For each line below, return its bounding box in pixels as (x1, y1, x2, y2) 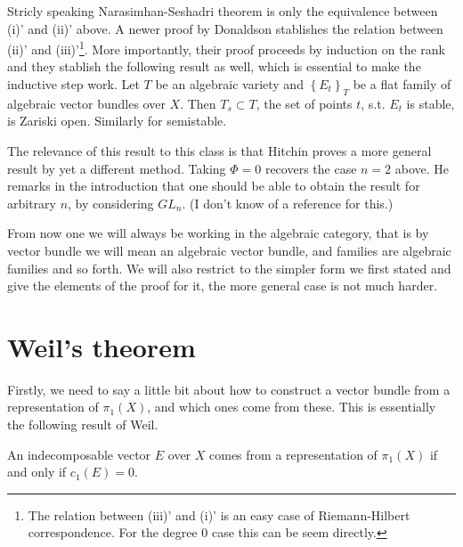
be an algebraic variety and (155, 75, 304, 94)
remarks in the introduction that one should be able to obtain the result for (7, 176, 420, 195)
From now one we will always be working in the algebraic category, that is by (7, 224, 429, 242)
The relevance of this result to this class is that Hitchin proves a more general (7, 142, 432, 160)
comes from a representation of (209, 445, 378, 463)
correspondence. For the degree (28, 523, 198, 542)
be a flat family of (353, 75, 451, 94)
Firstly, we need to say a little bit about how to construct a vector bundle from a (7, 380, 451, 398)
